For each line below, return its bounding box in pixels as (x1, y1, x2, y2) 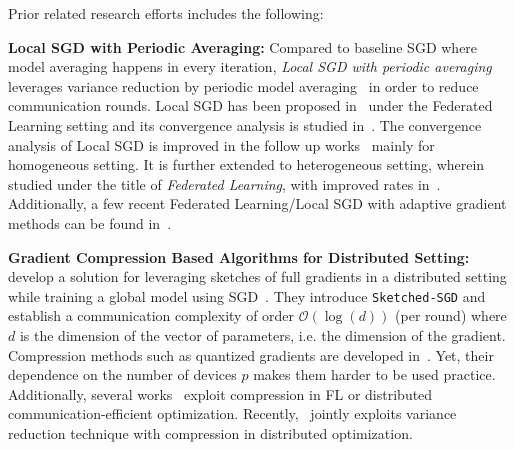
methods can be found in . (8, 212, 172, 233)
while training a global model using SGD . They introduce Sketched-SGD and (8, 285, 486, 306)
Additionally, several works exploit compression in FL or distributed (8, 383, 433, 404)
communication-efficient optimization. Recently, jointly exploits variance (8, 403, 457, 424)
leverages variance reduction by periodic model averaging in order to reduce (8, 75, 479, 96)
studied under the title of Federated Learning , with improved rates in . (8, 173, 441, 194)
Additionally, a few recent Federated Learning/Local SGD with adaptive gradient (8, 193, 507, 214)
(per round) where (395, 305, 507, 326)
